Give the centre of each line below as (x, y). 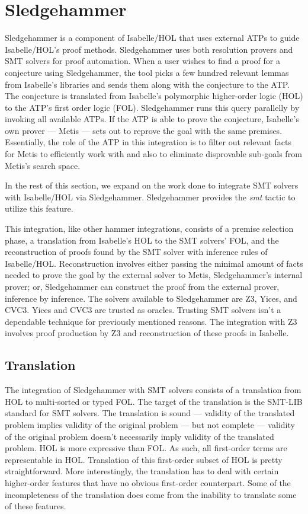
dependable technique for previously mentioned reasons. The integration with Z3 (151, 321)
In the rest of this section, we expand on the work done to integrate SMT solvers (152, 185)
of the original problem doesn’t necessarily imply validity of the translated (139, 436)
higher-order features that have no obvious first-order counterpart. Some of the (148, 482)
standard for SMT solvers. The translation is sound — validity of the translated (150, 413)
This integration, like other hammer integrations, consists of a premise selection (149, 229)
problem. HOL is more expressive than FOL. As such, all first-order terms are (146, 448)
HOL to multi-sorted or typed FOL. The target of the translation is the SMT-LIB (154, 401)
